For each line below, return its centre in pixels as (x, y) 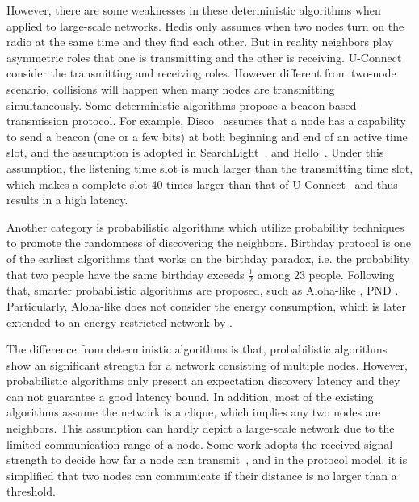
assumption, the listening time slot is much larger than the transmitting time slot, (210, 167)
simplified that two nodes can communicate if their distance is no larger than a (202, 475)
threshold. (31, 491)
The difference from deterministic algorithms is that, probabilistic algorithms (197, 349)
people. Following (352, 274)
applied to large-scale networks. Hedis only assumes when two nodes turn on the (205, 25)
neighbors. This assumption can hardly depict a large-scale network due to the (201, 428)
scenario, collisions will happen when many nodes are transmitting (171, 88)
